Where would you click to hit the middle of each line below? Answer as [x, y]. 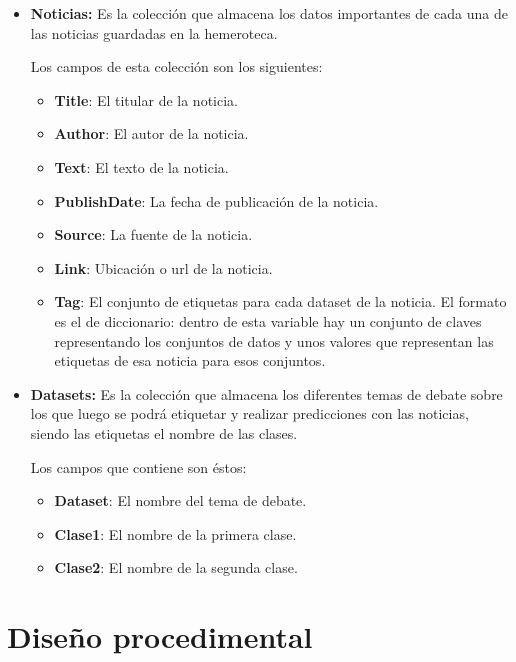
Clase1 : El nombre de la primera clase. [175, 533]
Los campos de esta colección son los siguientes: [176, 66]
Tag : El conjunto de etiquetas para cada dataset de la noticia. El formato [280, 301]
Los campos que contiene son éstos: [138, 466]
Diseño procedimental [160, 636]
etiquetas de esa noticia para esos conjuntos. [190, 360]
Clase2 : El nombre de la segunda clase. [176, 567]
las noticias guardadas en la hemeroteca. [154, 32]
